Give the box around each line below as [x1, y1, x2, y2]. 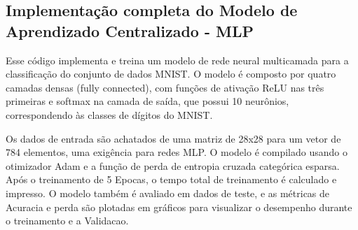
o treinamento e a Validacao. [6, 213, 129, 228]
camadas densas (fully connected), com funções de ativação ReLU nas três [6, 80, 324, 94]
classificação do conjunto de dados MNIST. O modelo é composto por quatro [6, 66, 336, 81]
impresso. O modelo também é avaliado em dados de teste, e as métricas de [6, 185, 330, 200]
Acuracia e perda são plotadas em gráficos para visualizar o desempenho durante [6, 199, 352, 214]
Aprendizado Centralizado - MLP [6, 20, 254, 41]
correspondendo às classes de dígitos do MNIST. [6, 107, 213, 122]
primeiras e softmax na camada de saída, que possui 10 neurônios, [6, 94, 289, 108]
